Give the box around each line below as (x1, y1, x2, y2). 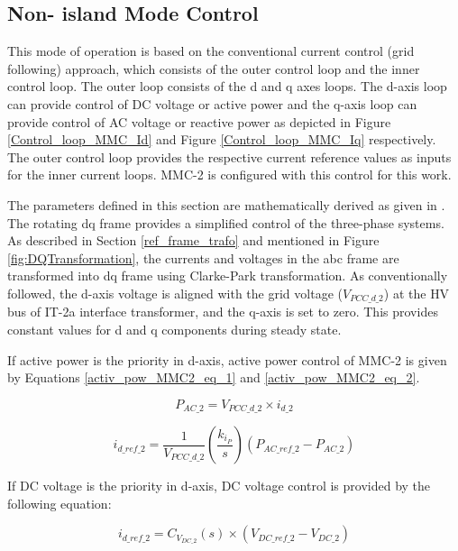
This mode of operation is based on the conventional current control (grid (7, 41, 415, 60)
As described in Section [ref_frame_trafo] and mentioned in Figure (7, 231, 380, 250)
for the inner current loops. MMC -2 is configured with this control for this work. (7, 165, 452, 184)
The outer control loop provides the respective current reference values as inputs (7, 147, 452, 166)
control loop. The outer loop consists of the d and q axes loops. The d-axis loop (7, 77, 447, 96)
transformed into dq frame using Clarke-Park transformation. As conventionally (7, 266, 448, 285)
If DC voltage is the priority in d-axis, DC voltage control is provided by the (7, 476, 431, 495)
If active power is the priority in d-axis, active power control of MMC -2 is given (7, 350, 447, 369)
